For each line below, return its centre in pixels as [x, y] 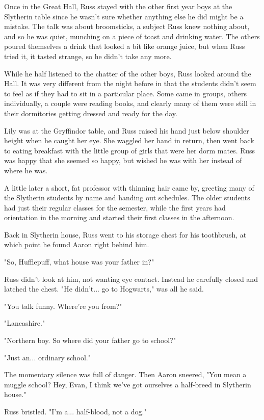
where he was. [26, 170]
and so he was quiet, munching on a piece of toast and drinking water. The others [132, 36]
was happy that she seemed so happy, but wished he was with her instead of [123, 160]
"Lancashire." [25, 323]
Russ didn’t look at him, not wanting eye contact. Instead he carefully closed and [131, 279]
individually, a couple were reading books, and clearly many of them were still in [130, 103]
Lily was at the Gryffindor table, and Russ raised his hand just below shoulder [127, 130]
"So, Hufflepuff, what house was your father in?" [79, 262]
